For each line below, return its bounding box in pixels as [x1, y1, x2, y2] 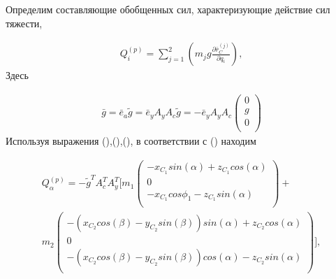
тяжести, [6, 15, 43, 30]
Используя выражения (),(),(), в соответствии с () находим [6, 134, 256, 148]
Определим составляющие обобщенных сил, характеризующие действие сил [6, 2, 330, 16]
